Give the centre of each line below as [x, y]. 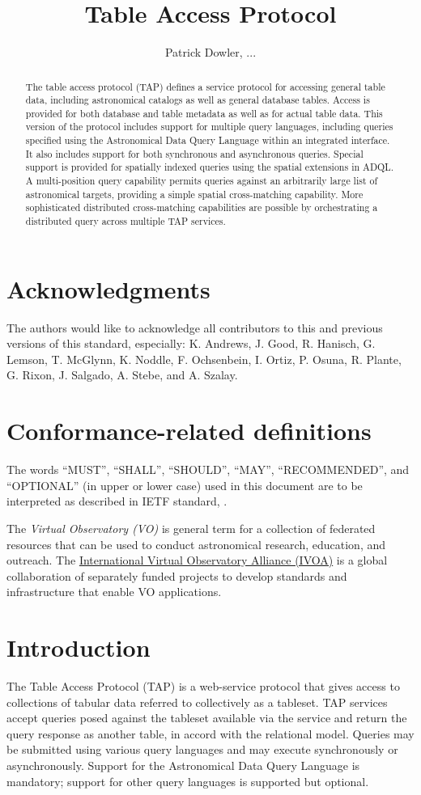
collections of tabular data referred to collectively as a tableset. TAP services [197, 702]
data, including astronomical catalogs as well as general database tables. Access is [198, 100]
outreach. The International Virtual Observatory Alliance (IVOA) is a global [197, 560]
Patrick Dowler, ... [210, 52]
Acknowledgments [108, 288]
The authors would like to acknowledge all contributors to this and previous [195, 327]
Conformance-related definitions [189, 431]
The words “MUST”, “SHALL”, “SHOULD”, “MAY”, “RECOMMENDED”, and [208, 469]
